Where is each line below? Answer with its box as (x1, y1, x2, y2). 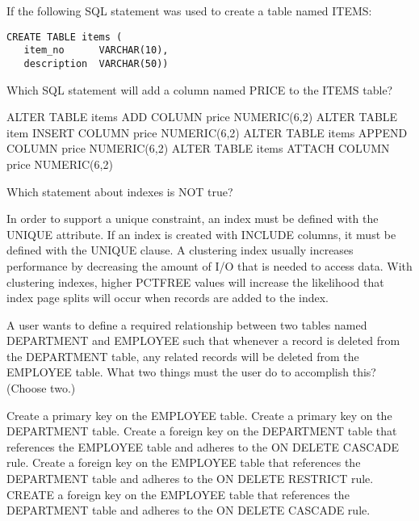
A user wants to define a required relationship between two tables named (6, 316, 367, 333)
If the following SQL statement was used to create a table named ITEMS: (6, 2, 372, 19)
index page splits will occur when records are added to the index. (6, 289, 329, 306)
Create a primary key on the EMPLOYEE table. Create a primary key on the (6, 406, 392, 423)
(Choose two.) (6, 380, 76, 397)
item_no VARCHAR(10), (23, 44, 169, 57)
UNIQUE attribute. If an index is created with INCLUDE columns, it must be (6, 225, 396, 242)
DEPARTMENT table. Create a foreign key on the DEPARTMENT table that (6, 422, 397, 439)
